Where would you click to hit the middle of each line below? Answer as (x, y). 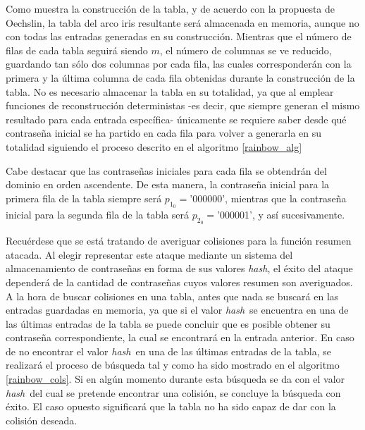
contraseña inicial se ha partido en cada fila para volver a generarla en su (164, 133)
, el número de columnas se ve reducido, (246, 50)
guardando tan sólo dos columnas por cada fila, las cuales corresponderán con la (179, 64)
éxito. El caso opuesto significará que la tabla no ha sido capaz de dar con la (171, 406)
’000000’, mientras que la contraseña (268, 198)
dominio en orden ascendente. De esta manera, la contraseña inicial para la (168, 184)
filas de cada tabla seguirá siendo (77, 50)
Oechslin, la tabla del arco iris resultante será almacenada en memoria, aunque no (182, 22)
